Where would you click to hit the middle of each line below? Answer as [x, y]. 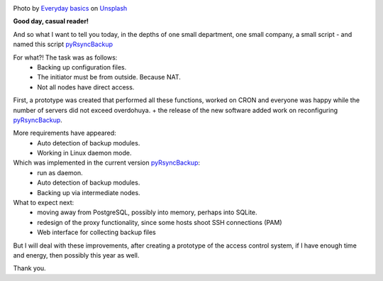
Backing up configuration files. [82, 67]
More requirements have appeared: [65, 133]
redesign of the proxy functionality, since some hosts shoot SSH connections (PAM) [160, 222]
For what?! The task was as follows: [65, 57]
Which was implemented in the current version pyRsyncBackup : [107, 162]
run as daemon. [60, 172]
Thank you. [29, 268]
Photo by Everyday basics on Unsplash [70, 8]
